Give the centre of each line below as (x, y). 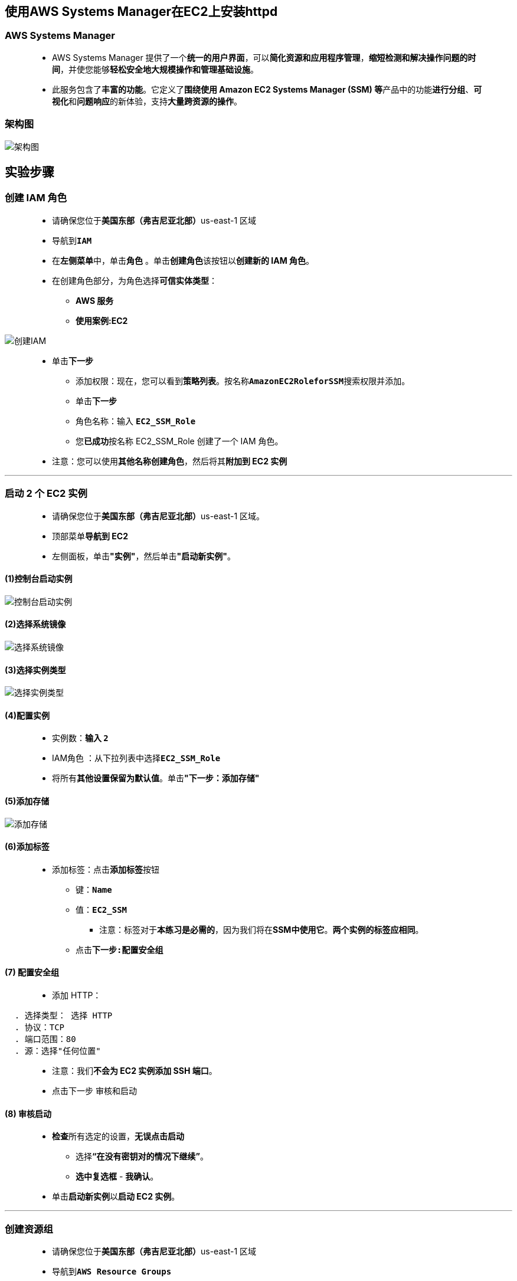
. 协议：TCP (40, 1028)
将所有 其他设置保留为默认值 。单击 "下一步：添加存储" (156, 778)
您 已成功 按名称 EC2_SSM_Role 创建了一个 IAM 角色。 (179, 441)
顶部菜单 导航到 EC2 (90, 536)
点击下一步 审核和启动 (94, 1091)
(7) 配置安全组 (32, 972)
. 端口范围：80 (45, 1039)
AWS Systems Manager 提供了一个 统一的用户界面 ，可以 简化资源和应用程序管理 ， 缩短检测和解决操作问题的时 (264, 57)
